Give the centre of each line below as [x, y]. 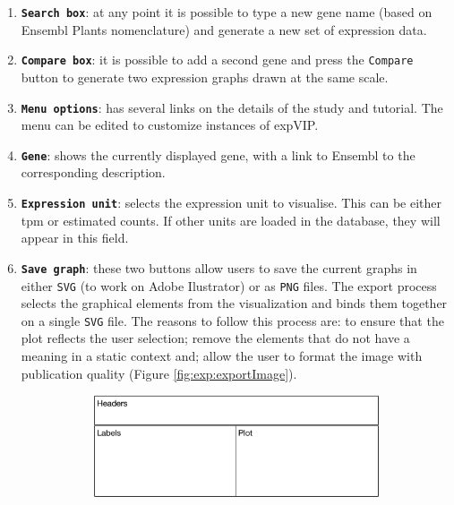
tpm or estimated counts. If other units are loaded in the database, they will [231, 220]
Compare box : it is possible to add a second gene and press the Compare [217, 60]
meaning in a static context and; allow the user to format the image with [222, 355]
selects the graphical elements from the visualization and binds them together [234, 303]
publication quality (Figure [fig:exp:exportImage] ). [159, 373]
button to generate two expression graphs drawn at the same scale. [205, 77]
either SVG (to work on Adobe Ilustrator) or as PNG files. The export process [229, 285]
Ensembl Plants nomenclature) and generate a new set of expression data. [224, 29]
